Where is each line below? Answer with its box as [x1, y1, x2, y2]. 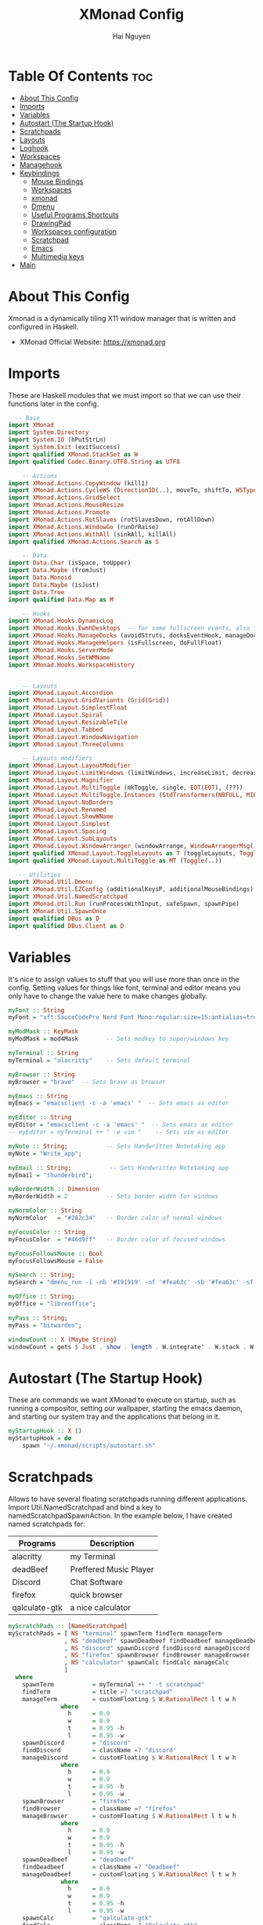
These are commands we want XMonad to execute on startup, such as [8, 1395, 236, 1404]
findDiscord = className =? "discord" [22, 1746, 177, 1754]
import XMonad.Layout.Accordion [8, 689, 113, 697]
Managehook [19, 159, 63, 170]
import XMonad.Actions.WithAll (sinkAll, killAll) [8, 530, 177, 539]
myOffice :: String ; [8, 1293, 76, 1301]
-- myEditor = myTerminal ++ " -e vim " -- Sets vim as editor [8, 1128, 229, 1136]
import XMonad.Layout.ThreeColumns [8, 740, 124, 748]
